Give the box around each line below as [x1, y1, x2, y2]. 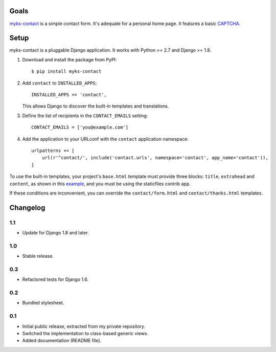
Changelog [9, 203, 45, 212]
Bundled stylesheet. [22, 300, 64, 306]
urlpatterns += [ [31, 147, 75, 153]
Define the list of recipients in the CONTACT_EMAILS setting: [22, 113, 148, 119]
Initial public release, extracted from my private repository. [22, 323, 146, 329]
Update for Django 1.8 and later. [22, 230, 89, 236]
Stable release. [22, 253, 54, 259]
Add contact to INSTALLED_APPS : [22, 80, 97, 86]
